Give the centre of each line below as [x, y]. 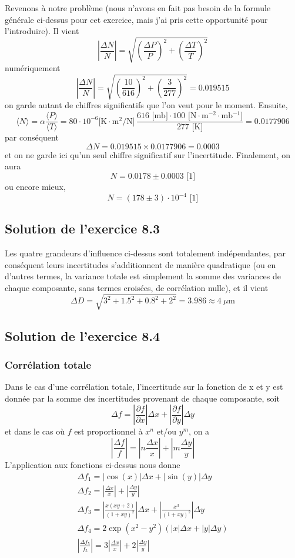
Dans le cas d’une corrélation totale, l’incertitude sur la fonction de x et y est [144, 387]
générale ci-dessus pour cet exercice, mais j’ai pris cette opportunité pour [136, 19]
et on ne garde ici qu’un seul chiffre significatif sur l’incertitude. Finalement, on [147, 154]
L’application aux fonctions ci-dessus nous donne [93, 464]
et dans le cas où [35, 431]
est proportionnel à [108, 431]
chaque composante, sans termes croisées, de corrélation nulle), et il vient [137, 288]
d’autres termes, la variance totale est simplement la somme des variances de [143, 276]
